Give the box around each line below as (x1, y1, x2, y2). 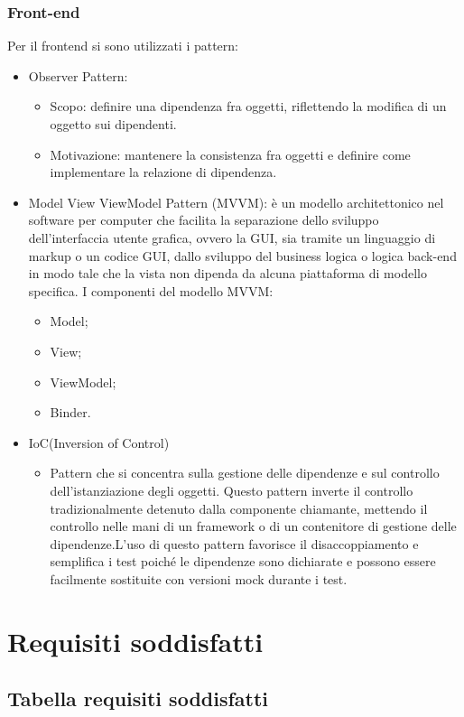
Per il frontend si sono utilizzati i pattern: (7, 36, 238, 55)
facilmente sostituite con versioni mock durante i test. (50, 569, 348, 588)
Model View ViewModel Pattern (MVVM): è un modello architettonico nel (28, 192, 444, 211)
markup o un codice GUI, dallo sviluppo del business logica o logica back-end (28, 246, 457, 265)
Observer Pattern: (28, 66, 128, 85)
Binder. (50, 403, 91, 422)
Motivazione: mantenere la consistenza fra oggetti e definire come (50, 144, 411, 163)
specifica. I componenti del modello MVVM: (28, 281, 274, 300)
